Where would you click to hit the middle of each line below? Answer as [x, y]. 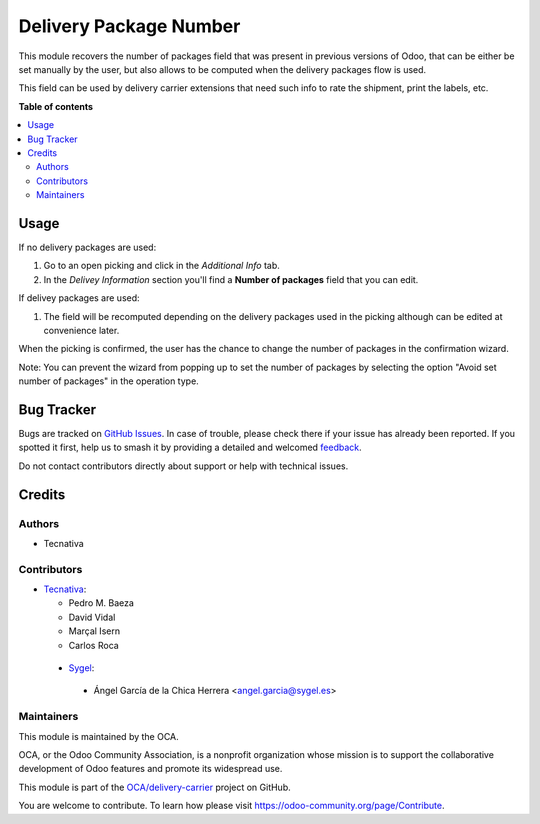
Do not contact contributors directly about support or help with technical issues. [183, 466]
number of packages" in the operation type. [108, 381]
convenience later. [81, 330]
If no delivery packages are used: [87, 247]
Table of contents [56, 106]
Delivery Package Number [129, 26]
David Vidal [92, 617]
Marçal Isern [94, 631]
